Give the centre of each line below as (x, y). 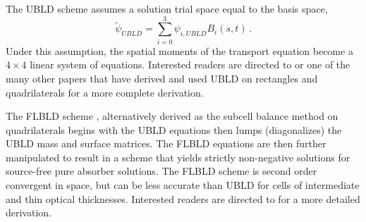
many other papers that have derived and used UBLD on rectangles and (162, 78)
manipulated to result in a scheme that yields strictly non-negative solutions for (178, 157)
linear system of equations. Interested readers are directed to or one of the (190, 64)
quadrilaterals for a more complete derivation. (105, 92)
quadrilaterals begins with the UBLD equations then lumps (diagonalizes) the (174, 129)
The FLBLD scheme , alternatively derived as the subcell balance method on (172, 116)
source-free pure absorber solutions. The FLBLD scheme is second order (161, 171)
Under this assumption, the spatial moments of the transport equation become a (179, 50)
